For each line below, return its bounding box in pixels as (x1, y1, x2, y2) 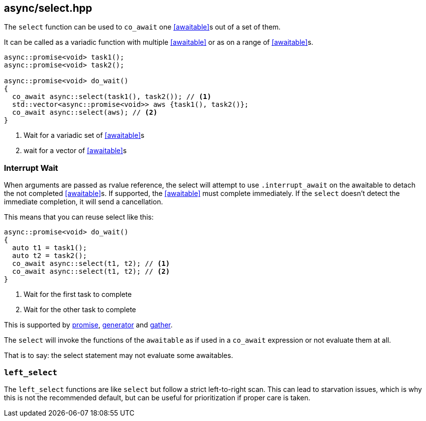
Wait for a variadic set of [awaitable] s (24, 131, 145, 140)
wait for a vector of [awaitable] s (24, 146, 127, 155)
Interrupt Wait (4, 162, 59, 173)
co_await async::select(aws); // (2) (12, 108, 157, 117)
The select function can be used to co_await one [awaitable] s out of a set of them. (4, 23, 281, 32)
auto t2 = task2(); (12, 252, 87, 260)
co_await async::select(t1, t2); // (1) (12, 259, 170, 268)
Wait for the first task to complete (24, 290, 132, 299)
